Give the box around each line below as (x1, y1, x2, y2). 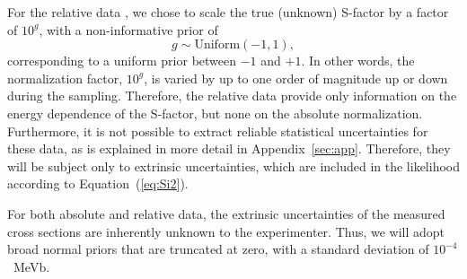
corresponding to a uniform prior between (7, 51, 237, 70)
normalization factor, (7, 68, 123, 87)
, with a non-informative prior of (39, 20, 218, 39)
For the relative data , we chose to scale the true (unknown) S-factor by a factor (7, 3, 449, 21)
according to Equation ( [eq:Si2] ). (7, 174, 189, 193)
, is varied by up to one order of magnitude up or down (144, 68, 448, 87)
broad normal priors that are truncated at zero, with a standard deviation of (7, 240, 429, 258)
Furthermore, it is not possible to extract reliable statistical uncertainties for (7, 121, 428, 140)
